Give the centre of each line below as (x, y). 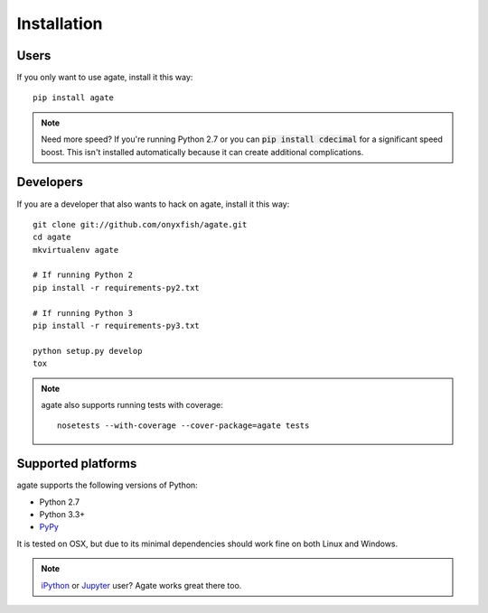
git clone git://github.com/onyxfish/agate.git (140, 224)
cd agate (52, 237)
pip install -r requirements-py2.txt (117, 288)
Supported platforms (77, 464)
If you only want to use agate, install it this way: (105, 78)
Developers (50, 182)
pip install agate (74, 98)
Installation (60, 23)
